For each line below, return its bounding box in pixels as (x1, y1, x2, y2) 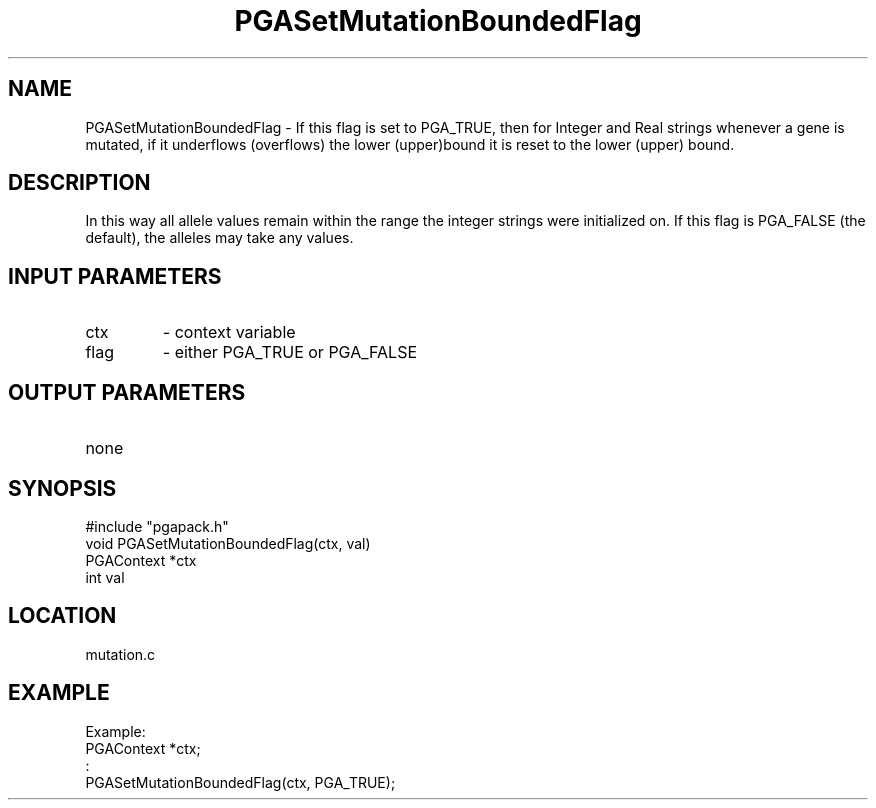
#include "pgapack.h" (85, 517, 229, 535)
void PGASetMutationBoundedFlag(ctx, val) (85, 534, 371, 552)
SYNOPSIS (8, 475, 117, 501)
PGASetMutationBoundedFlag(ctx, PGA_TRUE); (85, 773, 396, 791)
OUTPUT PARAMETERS (8, 379, 246, 405)
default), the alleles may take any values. (85, 229, 354, 247)
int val (85, 568, 125, 586)
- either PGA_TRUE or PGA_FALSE (162, 342, 418, 363)
